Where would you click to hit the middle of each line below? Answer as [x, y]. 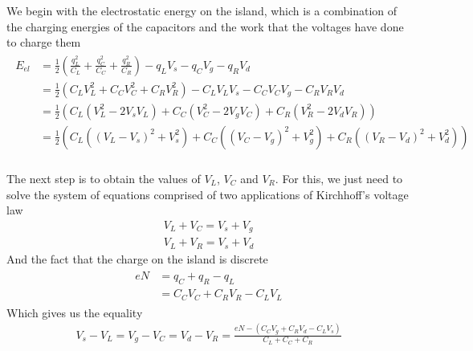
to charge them [44, 42]
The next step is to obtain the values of [104, 178]
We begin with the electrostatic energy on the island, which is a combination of [202, 10]
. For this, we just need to [339, 178]
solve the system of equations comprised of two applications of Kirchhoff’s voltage [208, 194]
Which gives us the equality [75, 312]
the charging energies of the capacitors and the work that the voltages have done [205, 26]
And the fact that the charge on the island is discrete [137, 258]
